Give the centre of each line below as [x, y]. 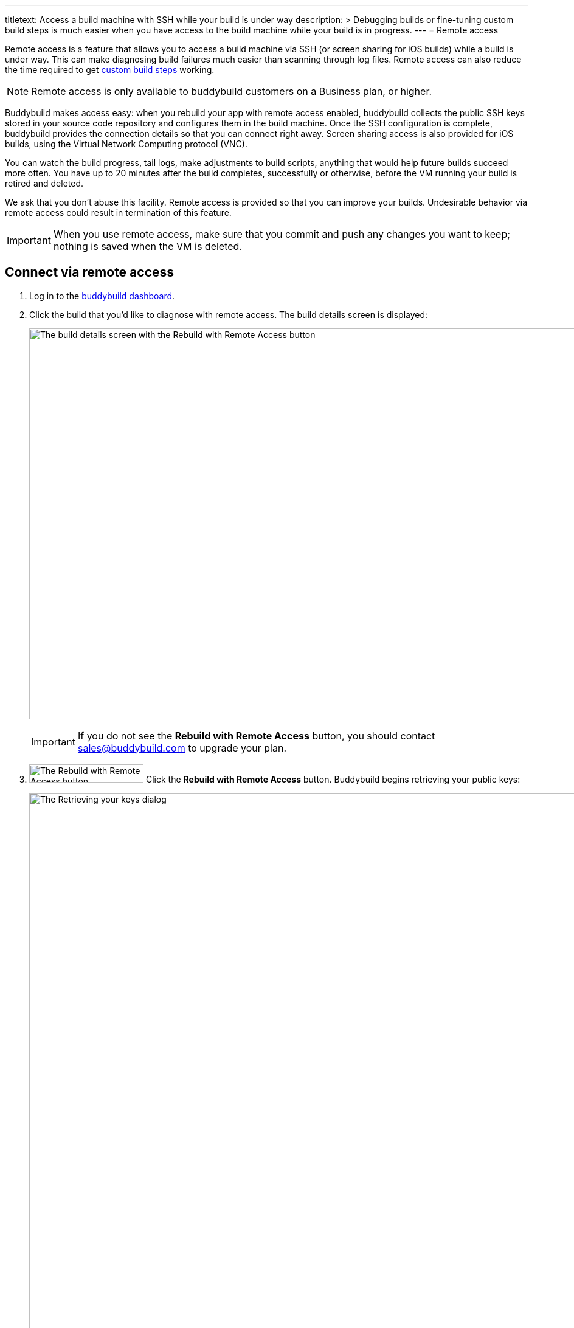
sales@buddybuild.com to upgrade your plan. [182, 748]
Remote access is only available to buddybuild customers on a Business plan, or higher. [232, 91]
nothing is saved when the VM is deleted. [147, 246]
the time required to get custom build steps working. [110, 70]
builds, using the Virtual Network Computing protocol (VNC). [126, 144]
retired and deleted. [44, 183]
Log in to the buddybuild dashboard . [102, 296]
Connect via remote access [90, 272]
